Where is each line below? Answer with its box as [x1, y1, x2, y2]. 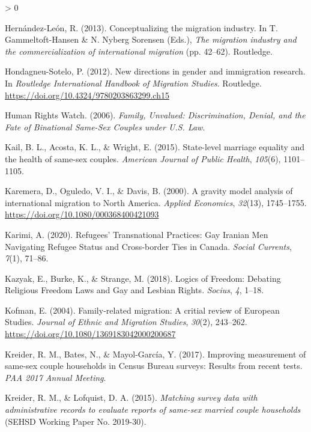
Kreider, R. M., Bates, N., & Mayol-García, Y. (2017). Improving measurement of [5, 347, 306, 360]
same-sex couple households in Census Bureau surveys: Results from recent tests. [5, 359, 303, 372]
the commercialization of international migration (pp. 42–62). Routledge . [5, 44, 273, 57]
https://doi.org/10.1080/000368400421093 [5, 208, 159, 221]
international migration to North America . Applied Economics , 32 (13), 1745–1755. [5, 196, 307, 208]
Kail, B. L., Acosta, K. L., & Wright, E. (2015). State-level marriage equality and [5, 141, 305, 153]
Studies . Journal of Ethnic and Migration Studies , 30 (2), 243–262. [5, 315, 247, 328]
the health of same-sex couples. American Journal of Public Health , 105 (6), [5, 152, 281, 165]
